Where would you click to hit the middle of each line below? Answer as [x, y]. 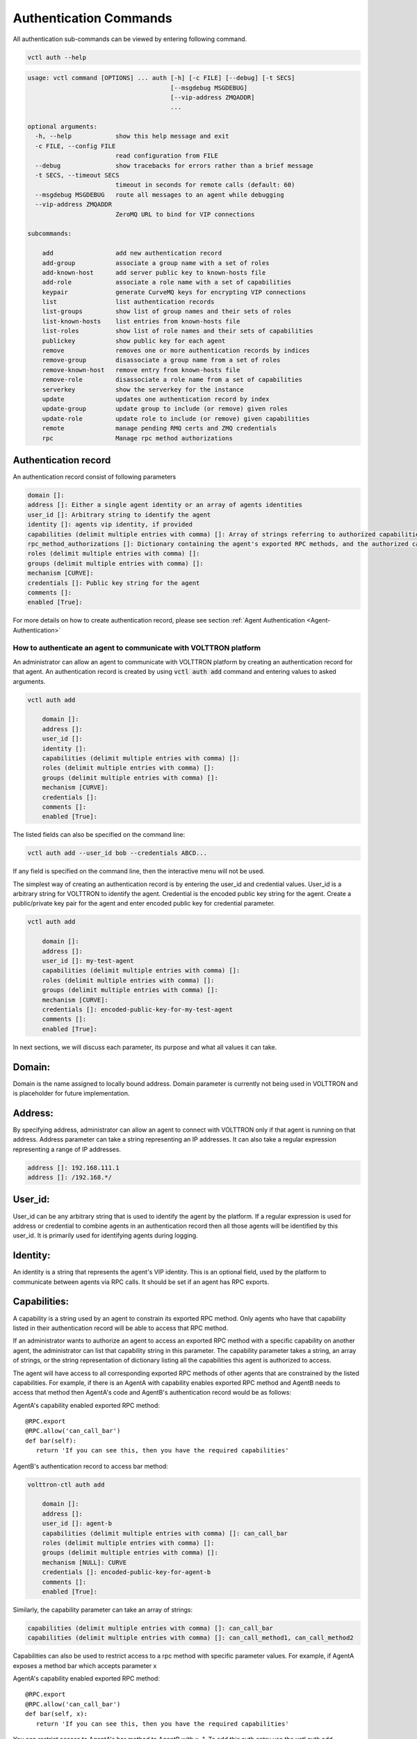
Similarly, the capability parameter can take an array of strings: [103, 1610]
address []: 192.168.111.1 [73, 1168]
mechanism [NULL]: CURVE [84, 1562]
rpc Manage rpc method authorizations [137, 438]
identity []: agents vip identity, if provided [110, 524]
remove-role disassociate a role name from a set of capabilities [172, 380]
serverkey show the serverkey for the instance [143, 389]
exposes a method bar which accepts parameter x [85, 1665]
